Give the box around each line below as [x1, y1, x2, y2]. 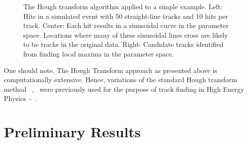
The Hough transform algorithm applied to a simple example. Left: [23, 1, 223, 11]
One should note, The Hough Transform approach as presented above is [4, 65, 217, 75]
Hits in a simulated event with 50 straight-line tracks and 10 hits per [23, 11, 228, 21]
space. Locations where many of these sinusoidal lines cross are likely [23, 29, 228, 40]
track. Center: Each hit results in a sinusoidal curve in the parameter [23, 20, 229, 30]
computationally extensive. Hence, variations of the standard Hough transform [4, 74, 237, 85]
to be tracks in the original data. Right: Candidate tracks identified [23, 39, 224, 49]
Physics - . [4, 93, 37, 103]
